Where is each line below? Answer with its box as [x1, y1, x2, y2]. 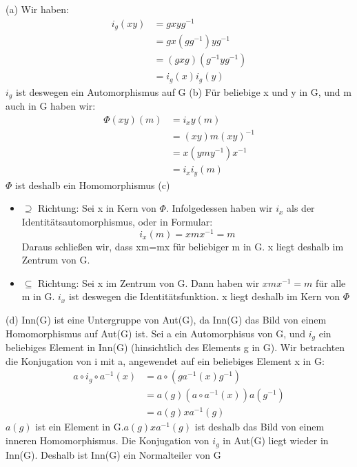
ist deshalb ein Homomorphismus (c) [15, 177, 170, 192]
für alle [316, 275, 346, 290]
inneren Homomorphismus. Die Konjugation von [6, 433, 210, 448]
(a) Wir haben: [6, 2, 69, 16]
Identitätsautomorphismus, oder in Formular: [21, 215, 213, 229]
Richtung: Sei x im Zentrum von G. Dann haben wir [38, 275, 260, 290]
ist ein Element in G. [35, 419, 124, 434]
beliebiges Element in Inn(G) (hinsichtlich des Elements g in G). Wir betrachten [6, 340, 345, 355]
